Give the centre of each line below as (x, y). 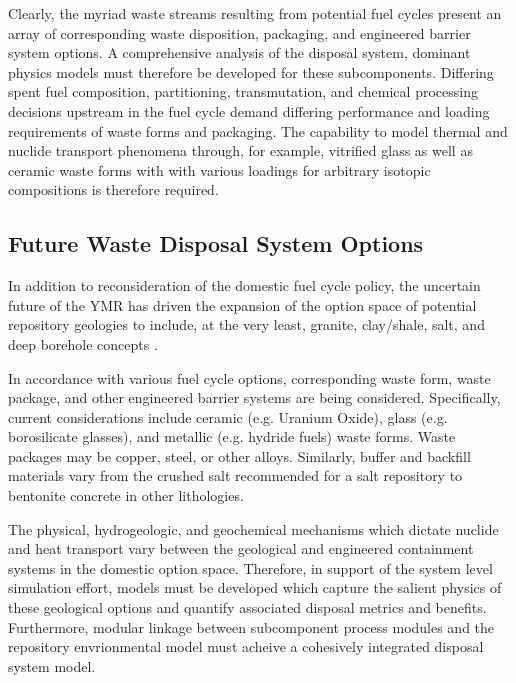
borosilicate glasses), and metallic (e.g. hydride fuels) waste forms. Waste (232, 436)
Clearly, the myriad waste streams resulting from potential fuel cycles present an (255, 13)
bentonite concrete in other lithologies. (126, 495)
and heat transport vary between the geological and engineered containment (241, 548)
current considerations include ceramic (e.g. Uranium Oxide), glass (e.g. (228, 416)
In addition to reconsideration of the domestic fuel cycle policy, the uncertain (244, 285)
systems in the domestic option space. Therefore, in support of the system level (250, 567)
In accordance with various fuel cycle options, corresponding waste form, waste (249, 377)
